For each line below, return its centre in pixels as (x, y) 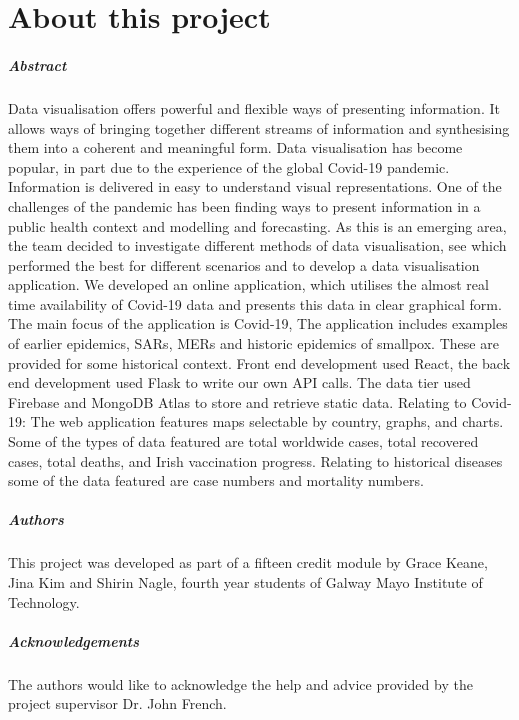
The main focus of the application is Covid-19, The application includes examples (258, 323)
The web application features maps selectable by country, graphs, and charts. (267, 421)
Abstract (37, 64)
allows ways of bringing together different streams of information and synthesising (259, 127)
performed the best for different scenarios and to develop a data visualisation (244, 264)
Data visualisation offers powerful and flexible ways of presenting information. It (254, 107)
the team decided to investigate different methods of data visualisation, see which (257, 245)
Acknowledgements (74, 640)
